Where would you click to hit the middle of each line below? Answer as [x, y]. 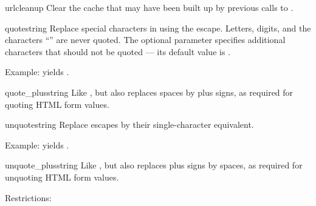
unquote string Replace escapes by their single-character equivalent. [129, 125]
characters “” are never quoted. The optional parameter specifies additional [145, 40]
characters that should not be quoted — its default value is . [118, 51]
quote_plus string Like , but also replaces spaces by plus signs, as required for [149, 92]
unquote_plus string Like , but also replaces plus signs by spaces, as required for [154, 165]
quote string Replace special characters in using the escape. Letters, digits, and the [158, 28]
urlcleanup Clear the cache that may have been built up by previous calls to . [149, 7]
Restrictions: [28, 197]
